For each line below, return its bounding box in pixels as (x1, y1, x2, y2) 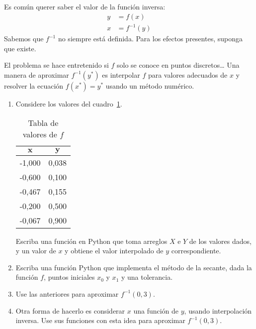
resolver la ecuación (4, 80, 64, 91)
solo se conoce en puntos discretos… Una (117, 60, 240, 70)
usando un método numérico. (105, 80, 194, 91)
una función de (133, 305, 179, 316)
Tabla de (28, 116, 59, 128)
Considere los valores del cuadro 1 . (15, 98, 122, 109)
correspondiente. (171, 245, 221, 256)
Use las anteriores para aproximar (15, 288, 119, 299)
